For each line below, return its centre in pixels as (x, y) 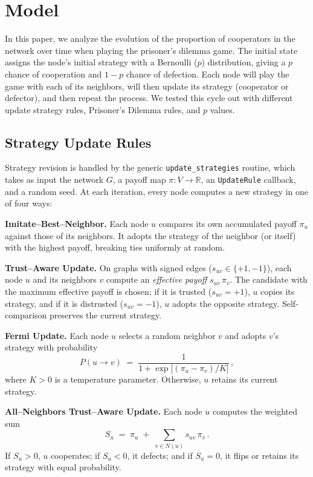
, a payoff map (139, 179)
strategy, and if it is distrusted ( (64, 303)
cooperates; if (75, 455)
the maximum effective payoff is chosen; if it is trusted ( (108, 291)
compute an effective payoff (156, 279)
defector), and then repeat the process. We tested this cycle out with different (149, 98)
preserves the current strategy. (106, 315)
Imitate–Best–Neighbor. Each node (77, 223)
